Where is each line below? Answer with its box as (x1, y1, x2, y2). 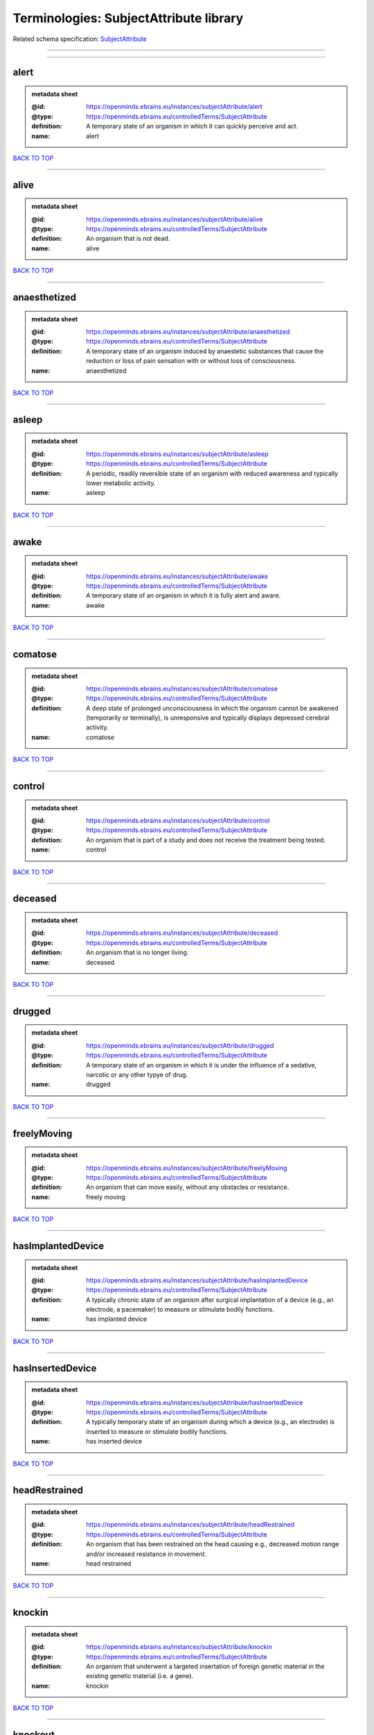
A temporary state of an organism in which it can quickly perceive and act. (86, 122, 299, 130)
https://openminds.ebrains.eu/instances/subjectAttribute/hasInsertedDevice (86, 1398, 303, 1407)
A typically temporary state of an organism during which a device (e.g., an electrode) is (86, 1418, 335, 1426)
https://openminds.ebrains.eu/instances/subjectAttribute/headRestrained (86, 1521, 294, 1529)
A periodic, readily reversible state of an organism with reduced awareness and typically (86, 469, 339, 477)
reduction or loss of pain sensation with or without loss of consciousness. (86, 357, 296, 365)
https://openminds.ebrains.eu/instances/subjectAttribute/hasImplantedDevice (86, 1276, 308, 1284)
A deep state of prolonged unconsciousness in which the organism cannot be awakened (86, 704, 339, 712)
